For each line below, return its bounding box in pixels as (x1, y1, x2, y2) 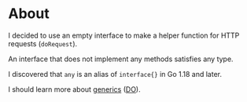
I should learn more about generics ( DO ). (8, 84, 141, 94)
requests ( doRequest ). (8, 38, 78, 48)
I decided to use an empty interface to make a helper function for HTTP (8, 31, 240, 40)
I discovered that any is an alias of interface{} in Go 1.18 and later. (8, 69, 223, 78)
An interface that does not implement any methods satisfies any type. (8, 54, 234, 64)
